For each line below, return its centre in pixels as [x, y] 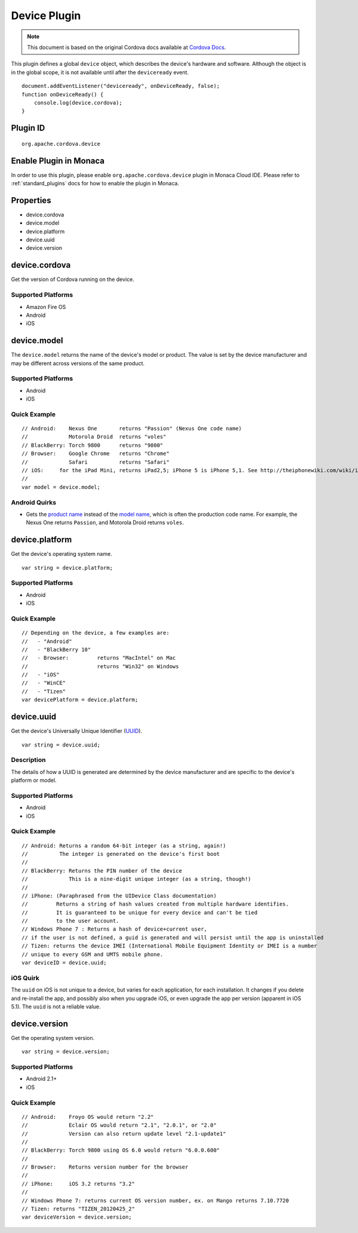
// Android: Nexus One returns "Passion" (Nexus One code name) [132, 429]
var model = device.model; [61, 487]
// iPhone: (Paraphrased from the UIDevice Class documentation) [119, 896]
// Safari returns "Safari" [96, 462]
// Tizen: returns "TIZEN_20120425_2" [78, 1209]
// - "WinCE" [44, 683]
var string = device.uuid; [61, 745]
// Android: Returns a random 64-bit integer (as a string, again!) [124, 845]
